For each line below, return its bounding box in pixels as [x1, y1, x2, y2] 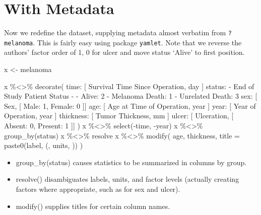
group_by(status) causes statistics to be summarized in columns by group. [16, 157, 247, 167]
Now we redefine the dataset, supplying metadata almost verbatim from [4, 27, 226, 38]
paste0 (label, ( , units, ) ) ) [4, 140, 83, 151]
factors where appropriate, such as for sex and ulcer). [16, 183, 180, 194]
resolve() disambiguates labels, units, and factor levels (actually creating [16, 174, 239, 184]
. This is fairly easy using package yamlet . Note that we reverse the [33, 37, 242, 47]
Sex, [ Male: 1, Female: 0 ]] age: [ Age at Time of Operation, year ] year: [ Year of [4, 100, 256, 111]
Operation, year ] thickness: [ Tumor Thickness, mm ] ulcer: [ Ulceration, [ [4, 110, 234, 121]
